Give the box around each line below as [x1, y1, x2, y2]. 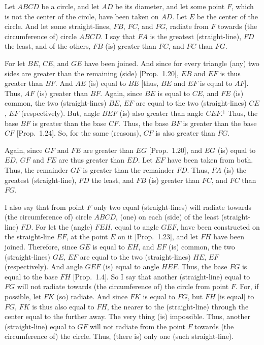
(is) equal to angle [103, 261, 159, 272]
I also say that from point [5, 201, 85, 212]
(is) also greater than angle [119, 107, 204, 118]
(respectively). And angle [5, 261, 83, 272]
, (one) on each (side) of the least [116, 211, 219, 222]
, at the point [66, 231, 108, 242]
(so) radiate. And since [56, 291, 128, 302]
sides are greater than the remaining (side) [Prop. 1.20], [5, 68, 179, 78]
